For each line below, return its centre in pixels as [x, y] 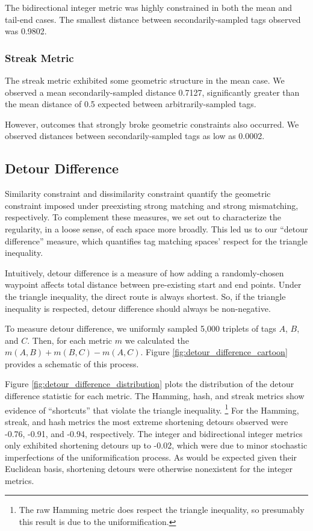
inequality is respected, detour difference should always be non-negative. [138, 308]
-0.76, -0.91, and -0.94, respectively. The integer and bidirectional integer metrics [154, 433]
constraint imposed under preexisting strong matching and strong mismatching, [152, 205]
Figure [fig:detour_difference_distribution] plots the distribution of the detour [150, 384]
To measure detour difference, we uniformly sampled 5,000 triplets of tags [141, 328]
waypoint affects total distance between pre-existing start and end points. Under [153, 284]
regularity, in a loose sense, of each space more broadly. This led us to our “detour [156, 228]
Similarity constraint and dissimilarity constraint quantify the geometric [138, 194]
